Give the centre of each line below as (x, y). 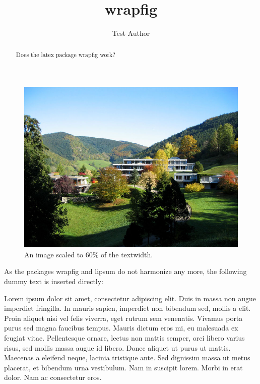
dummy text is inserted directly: (54, 281)
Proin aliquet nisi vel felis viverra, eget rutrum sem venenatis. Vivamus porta (123, 318)
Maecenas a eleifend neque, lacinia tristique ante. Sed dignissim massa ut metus (127, 358)
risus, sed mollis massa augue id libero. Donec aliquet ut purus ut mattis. (117, 347)
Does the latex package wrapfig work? (66, 54)
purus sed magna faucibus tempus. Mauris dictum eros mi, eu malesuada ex (121, 328)
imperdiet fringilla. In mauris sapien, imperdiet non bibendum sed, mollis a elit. (127, 308)
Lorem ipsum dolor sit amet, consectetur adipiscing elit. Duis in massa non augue (130, 298)
